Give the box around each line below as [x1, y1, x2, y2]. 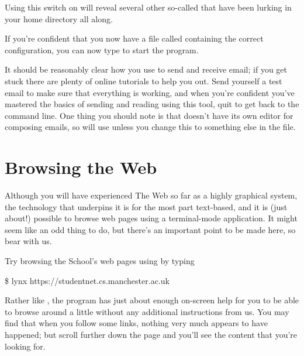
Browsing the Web [5, 155, 157, 179]
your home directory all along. [5, 12, 113, 25]
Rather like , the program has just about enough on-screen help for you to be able [5, 294, 299, 306]
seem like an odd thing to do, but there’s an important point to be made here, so [5, 223, 296, 235]
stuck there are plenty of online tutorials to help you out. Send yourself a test [5, 74, 282, 87]
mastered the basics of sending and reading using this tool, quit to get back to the [5, 98, 299, 110]
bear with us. [5, 235, 52, 247]
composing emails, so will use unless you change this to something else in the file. [5, 121, 296, 133]
